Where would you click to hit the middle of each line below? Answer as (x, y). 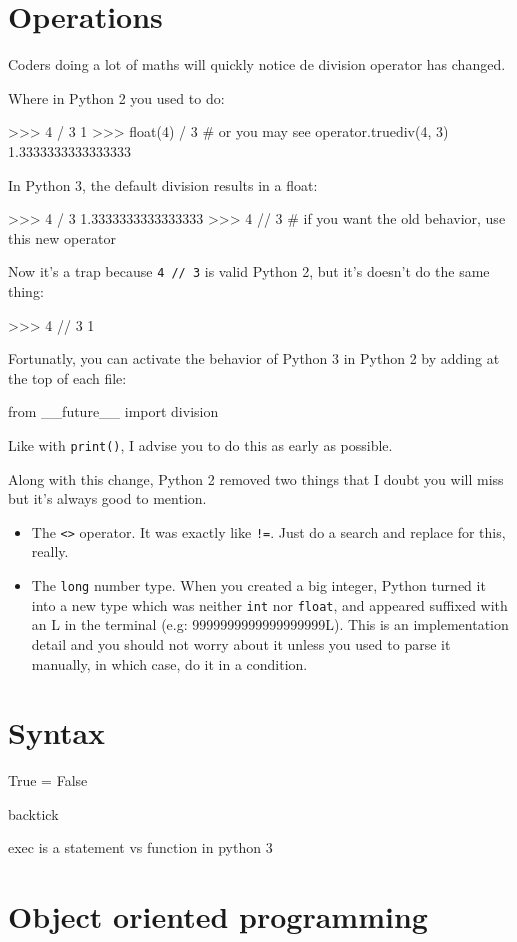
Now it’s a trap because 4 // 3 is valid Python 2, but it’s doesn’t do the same (249, 271)
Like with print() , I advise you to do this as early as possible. (200, 444)
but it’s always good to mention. (107, 498)
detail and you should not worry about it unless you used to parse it (241, 643)
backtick (33, 813)
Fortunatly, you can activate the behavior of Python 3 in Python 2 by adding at (254, 358)
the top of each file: (67, 377)
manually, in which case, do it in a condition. (169, 663)
